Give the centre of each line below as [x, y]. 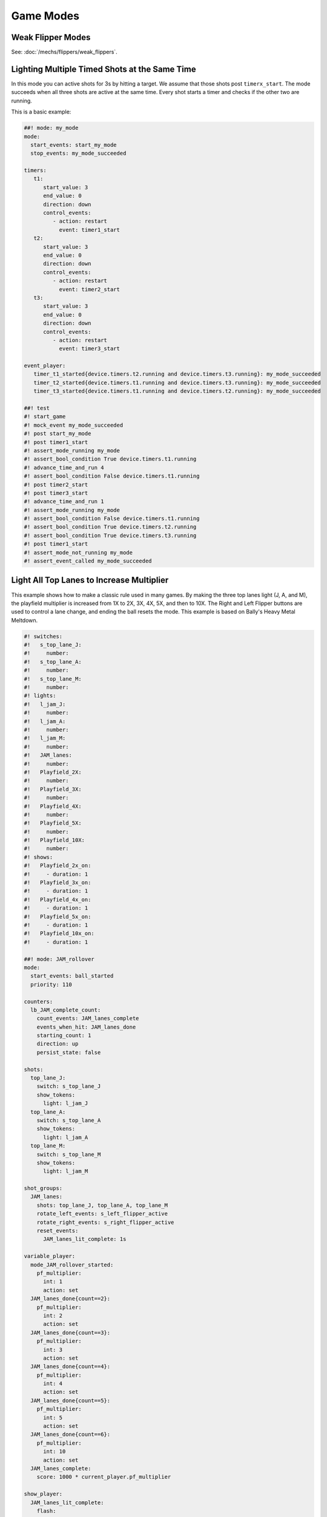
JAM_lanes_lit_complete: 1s [85, 1239]
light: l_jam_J [66, 1103]
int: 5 [53, 1417]
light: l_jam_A [66, 1137]
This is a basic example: [41, 112]
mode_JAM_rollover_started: [72, 1265]
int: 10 [54, 1451]
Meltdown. [25, 620]
